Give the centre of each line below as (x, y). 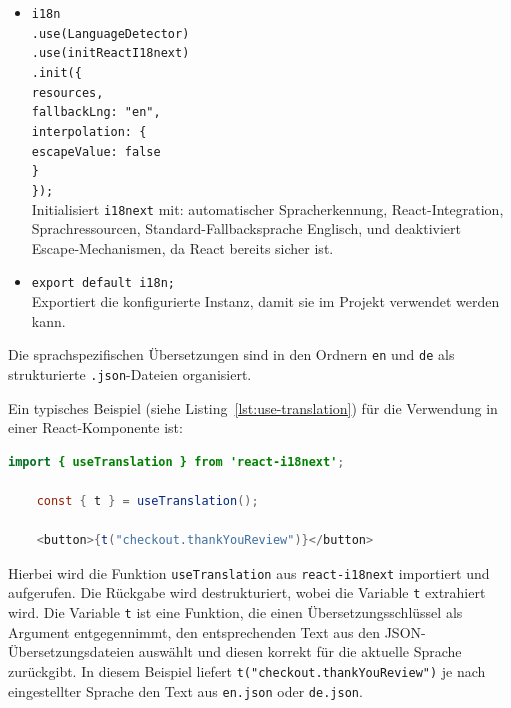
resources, (67, 92)
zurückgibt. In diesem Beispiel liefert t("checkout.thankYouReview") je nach (247, 670)
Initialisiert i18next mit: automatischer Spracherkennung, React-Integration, (267, 208)
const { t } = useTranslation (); (147, 500)
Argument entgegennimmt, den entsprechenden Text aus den (194, 631)
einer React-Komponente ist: (95, 427)
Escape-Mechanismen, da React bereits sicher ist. (182, 247)
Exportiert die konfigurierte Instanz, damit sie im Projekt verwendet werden (265, 301)
